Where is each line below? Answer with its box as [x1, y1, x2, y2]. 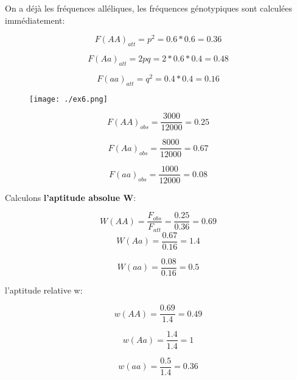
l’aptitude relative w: [5, 283, 83, 296]
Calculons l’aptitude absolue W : [5, 191, 136, 203]
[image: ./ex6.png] [29, 94, 108, 104]
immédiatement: [5, 13, 65, 26]
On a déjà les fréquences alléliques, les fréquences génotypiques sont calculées [5, 2, 292, 14]
